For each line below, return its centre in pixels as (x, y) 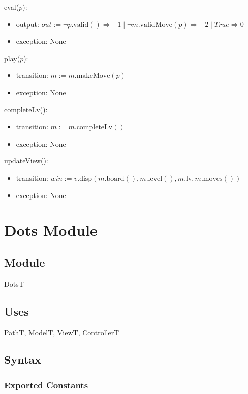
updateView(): (26, 161)
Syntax (23, 360)
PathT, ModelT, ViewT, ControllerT (62, 332)
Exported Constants (46, 385)
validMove (156, 25)
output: (27, 24)
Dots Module (51, 230)
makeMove (93, 76)
